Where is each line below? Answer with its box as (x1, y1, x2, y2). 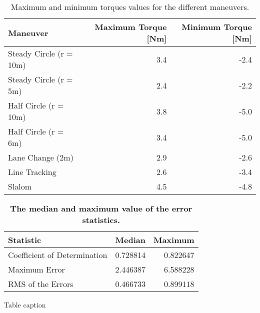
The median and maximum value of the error (10, 202, 192, 214)
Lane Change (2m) (8, 151, 73, 163)
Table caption (4, 299, 46, 309)
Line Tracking (8, 166, 56, 177)
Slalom (8, 180, 32, 192)
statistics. (82, 214, 120, 225)
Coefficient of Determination (8, 249, 107, 260)
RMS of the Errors (8, 278, 73, 289)
